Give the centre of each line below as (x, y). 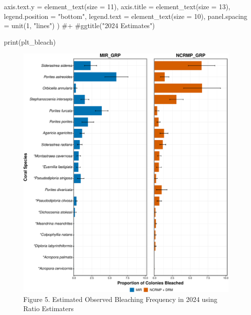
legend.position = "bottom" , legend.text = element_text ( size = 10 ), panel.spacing (126, 16)
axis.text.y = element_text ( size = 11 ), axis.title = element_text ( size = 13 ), (117, 6)
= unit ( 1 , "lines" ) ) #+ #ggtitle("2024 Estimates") (79, 25)
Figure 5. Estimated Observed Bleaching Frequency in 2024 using (120, 299)
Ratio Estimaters (49, 308)
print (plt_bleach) (30, 41)
